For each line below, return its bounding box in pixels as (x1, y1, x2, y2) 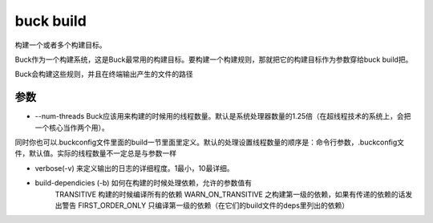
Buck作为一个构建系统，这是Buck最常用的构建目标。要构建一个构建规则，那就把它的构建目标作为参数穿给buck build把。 (14, 55, 413, 64)
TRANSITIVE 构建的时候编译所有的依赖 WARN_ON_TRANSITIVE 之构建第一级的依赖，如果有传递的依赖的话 (55, 189, 406, 199)
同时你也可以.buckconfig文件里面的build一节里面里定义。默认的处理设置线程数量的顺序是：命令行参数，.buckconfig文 (14, 137, 405, 148)
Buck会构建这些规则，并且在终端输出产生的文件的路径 (14, 69, 194, 79)
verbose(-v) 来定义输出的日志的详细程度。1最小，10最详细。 (34, 163, 234, 172)
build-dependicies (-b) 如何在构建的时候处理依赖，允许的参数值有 (34, 178, 253, 188)
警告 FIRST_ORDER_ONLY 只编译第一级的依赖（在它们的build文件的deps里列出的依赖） (61, 201, 350, 210)
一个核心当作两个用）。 (34, 123, 109, 132)
